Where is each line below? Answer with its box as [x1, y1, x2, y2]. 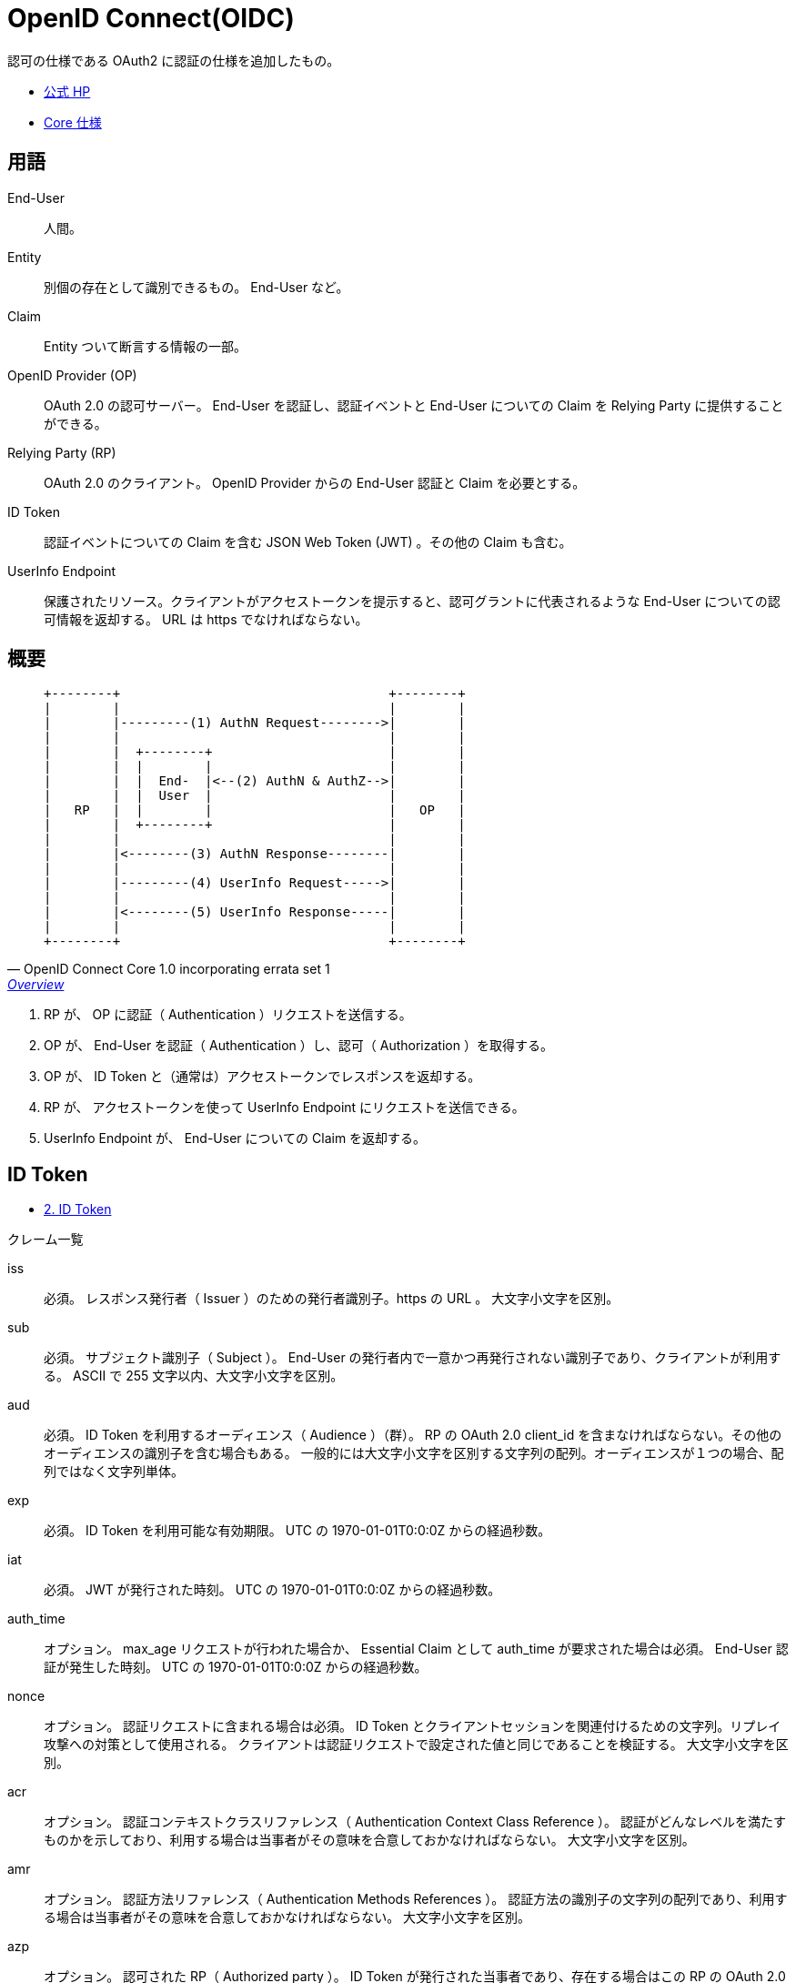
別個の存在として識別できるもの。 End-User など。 [44, 278, 349, 295]
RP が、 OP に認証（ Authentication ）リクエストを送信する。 [44, 1007, 412, 1023]
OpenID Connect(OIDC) [7, 3, 295, 34]
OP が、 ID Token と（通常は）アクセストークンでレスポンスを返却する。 [44, 1068, 481, 1085]
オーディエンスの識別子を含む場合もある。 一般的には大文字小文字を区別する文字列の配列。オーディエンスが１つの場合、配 [44, 1445, 784, 1462]
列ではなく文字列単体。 [44, 1463, 184, 1480]
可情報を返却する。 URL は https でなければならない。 [44, 611, 368, 627]
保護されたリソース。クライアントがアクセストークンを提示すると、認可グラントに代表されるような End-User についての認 [44, 592, 781, 609]
